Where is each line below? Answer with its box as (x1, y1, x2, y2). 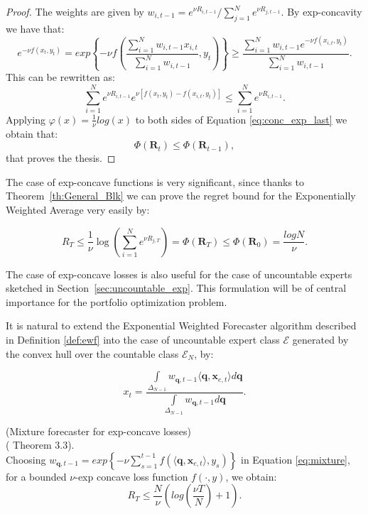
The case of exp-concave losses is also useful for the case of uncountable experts (6, 266, 352, 281)
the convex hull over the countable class (6, 346, 179, 361)
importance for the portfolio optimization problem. (6, 294, 227, 309)
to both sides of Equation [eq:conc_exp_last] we (135, 111, 347, 126)
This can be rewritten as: (6, 70, 115, 84)
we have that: (6, 21, 65, 35)
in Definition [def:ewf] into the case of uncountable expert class (6, 332, 280, 347)
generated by (292, 332, 349, 347)
